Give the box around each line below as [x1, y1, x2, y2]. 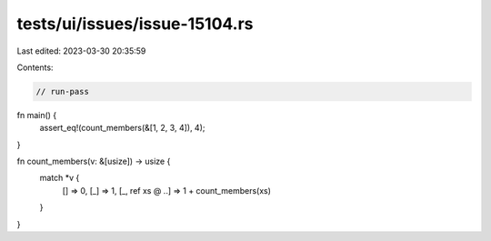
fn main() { [16, 109, 57, 120]
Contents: [16, 62, 54, 73]
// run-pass [35, 86, 90, 96]
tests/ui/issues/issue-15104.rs [16, 14, 254, 34]
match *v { [39, 173, 80, 184]
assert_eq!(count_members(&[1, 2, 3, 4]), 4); [39, 123, 205, 134]
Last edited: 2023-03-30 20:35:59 [16, 45, 146, 56]
